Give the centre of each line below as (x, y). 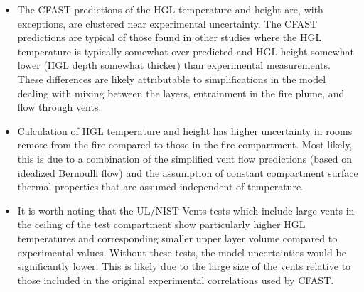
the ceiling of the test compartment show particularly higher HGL (161, 224)
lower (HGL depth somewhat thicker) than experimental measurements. (174, 65)
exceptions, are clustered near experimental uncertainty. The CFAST (167, 23)
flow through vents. (59, 107)
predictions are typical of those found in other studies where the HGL (170, 37)
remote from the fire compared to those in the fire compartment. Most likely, (185, 145)
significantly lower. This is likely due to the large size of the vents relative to (184, 266)
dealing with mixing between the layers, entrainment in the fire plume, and (181, 93)
